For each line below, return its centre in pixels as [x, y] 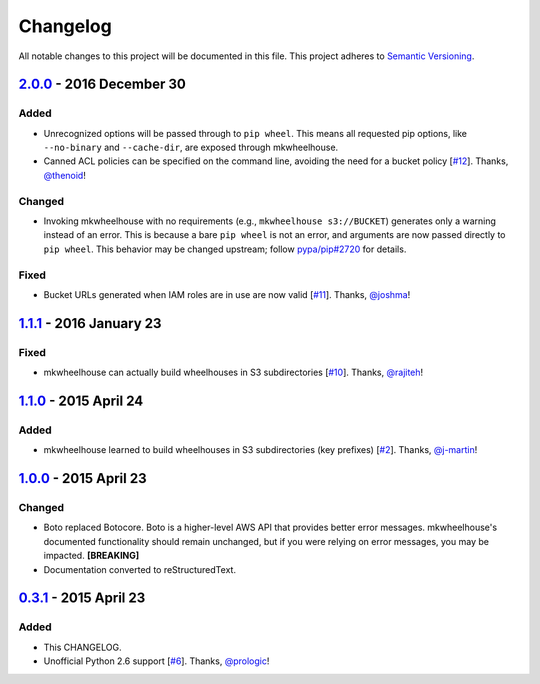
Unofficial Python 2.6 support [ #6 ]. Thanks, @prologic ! [156, 661]
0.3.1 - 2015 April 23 [82, 598]
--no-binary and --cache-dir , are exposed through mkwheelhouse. [191, 147]
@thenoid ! [65, 175]
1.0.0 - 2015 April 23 [82, 478]
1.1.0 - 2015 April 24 [81, 400]
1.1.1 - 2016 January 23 [90, 323]
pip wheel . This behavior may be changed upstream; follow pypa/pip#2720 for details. [225, 249]
